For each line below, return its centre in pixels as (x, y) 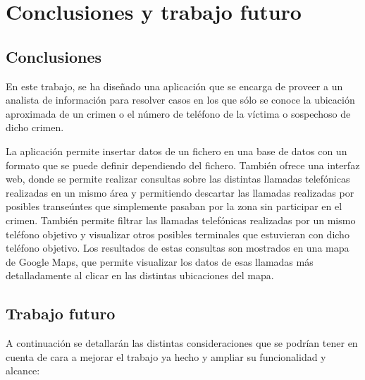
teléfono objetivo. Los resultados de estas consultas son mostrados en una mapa (178, 248)
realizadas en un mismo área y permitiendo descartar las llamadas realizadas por (180, 192)
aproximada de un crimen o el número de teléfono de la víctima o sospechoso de (178, 113)
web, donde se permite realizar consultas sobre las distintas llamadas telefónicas (178, 179)
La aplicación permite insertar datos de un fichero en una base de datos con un (177, 151)
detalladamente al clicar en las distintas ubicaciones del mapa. (140, 275)
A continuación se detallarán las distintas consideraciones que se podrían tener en (182, 343)
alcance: (23, 370)
